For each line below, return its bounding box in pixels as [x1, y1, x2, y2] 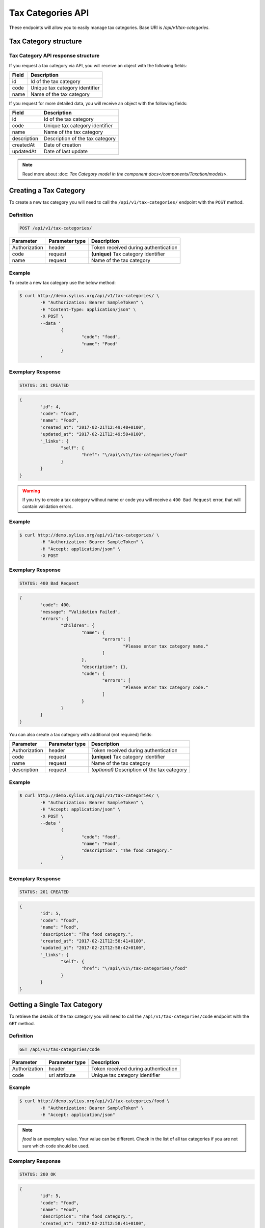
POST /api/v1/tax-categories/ [19, 225, 92, 231]
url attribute [49, 1072, 76, 1079]
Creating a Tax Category [9, 186, 85, 195]
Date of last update [43, 148, 88, 155]
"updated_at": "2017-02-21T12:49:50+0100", [40, 431, 147, 437]
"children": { [60, 623, 95, 628]
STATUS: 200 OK [19, 1172, 56, 1177]
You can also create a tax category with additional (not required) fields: [9, 731, 153, 737]
